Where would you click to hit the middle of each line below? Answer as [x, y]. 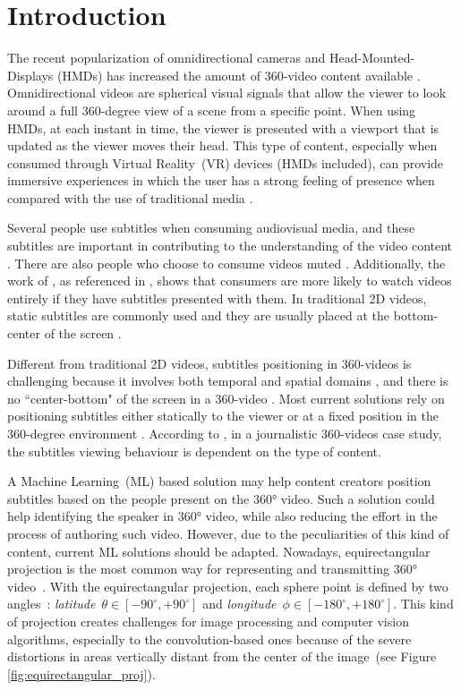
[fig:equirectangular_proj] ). [81, 673]
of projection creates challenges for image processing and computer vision [208, 621]
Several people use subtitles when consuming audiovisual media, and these [211, 228]
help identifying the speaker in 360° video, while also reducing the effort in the [222, 516]
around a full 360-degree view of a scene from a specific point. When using [212, 110]
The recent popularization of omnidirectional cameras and [166, 58]
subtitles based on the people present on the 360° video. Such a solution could [221, 498]
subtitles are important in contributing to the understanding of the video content [230, 246]
